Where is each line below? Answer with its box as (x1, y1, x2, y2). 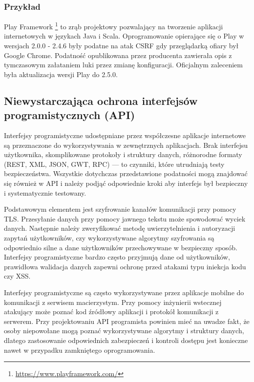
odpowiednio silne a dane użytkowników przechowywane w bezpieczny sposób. (4, 242, 237, 252)
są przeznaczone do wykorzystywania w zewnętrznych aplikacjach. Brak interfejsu (4, 140, 248, 150)
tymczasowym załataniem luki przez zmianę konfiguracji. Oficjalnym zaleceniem (4, 60, 243, 70)
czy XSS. (4, 271, 31, 281)
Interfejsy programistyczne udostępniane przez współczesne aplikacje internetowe (4, 130, 246, 141)
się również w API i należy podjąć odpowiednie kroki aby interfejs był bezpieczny (4, 178, 248, 188)
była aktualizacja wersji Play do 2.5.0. (4, 69, 118, 79)
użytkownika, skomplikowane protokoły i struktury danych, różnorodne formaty (4, 149, 242, 160)
